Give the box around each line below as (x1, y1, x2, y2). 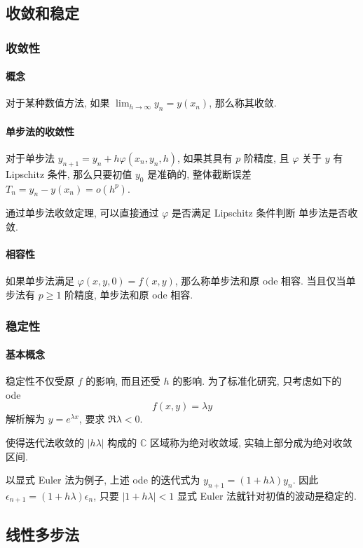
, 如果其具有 (177, 151, 233, 165)
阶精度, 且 (243, 151, 289, 165)
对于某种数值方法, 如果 (6, 95, 110, 110)
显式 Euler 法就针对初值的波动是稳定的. (177, 488, 357, 502)
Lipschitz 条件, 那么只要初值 (6, 166, 132, 181)
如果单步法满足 (6, 273, 74, 288)
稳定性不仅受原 (6, 374, 74, 388)
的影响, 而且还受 (85, 374, 160, 388)
